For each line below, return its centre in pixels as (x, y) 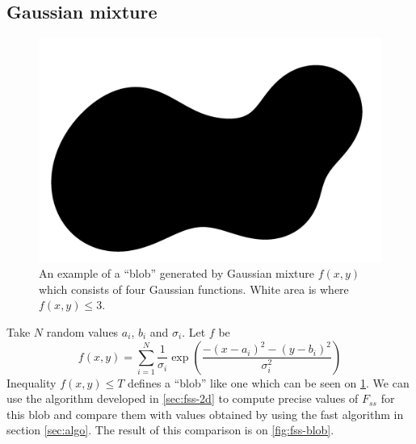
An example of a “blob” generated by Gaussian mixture (176, 273)
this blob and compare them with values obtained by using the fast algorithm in (205, 414)
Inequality (32, 382)
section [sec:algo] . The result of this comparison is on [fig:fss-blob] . (170, 430)
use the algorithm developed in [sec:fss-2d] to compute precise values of (183, 398)
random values (82, 332)
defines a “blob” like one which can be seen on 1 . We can (269, 382)
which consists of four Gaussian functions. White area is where (194, 289)
